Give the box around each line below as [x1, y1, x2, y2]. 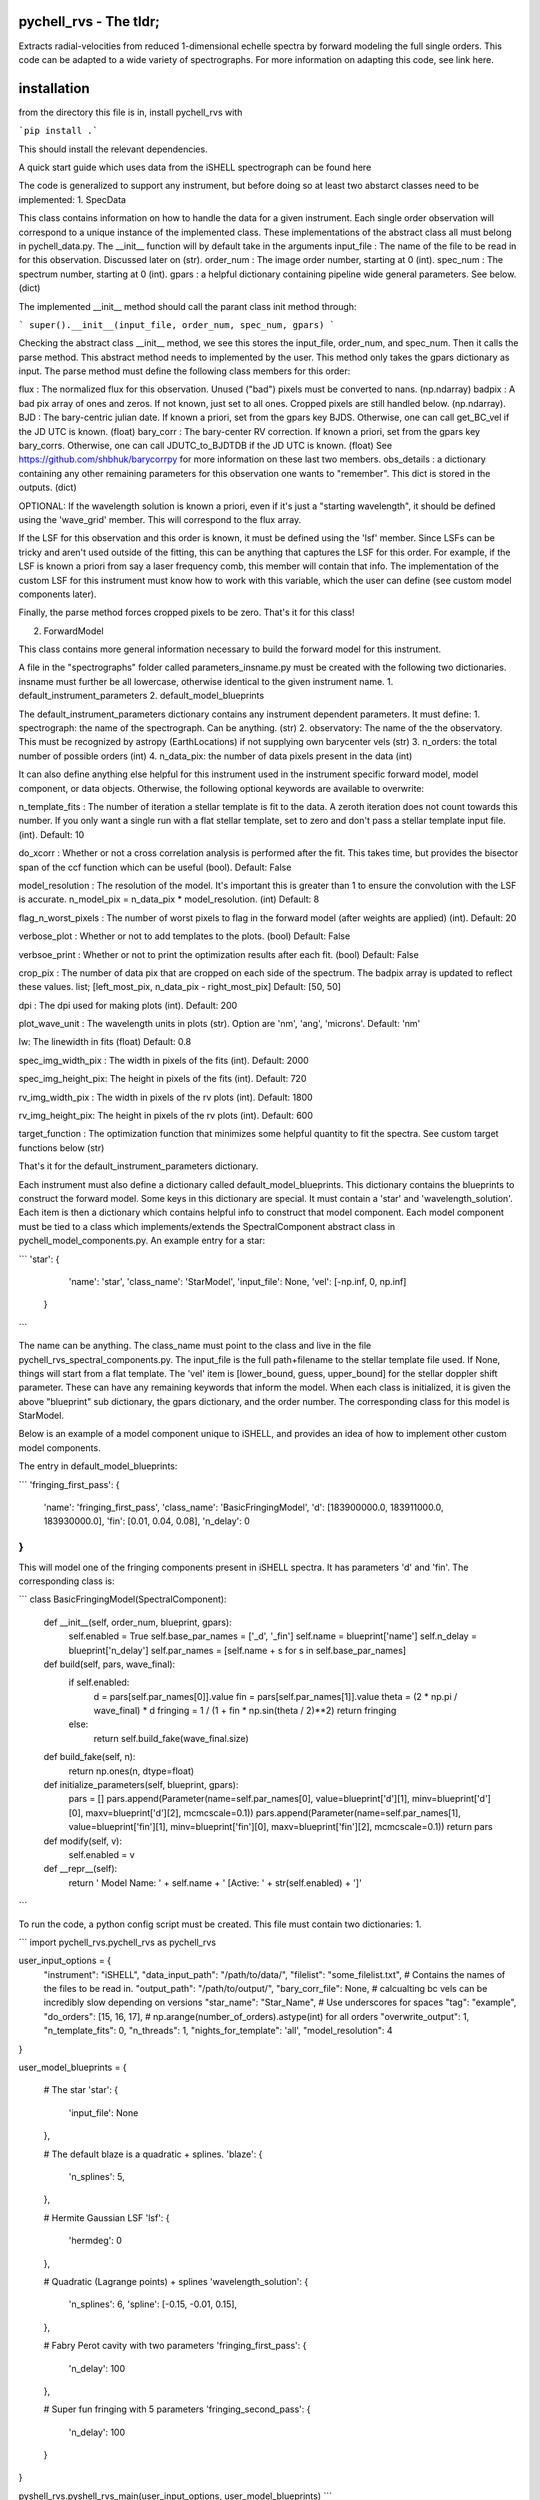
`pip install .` [18, 125, 99, 137]
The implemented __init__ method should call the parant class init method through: [18, 300, 357, 312]
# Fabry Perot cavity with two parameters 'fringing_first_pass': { [43, 2340, 307, 2352]
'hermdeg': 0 [68, 2235, 122, 2247]
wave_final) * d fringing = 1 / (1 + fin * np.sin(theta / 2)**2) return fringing [93, 1705, 397, 1717]
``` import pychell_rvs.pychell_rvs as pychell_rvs [18, 1936, 217, 1948]
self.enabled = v [68, 1848, 135, 1860]
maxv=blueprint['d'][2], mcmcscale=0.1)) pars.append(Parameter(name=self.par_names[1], [85, 1806, 462, 1819]
